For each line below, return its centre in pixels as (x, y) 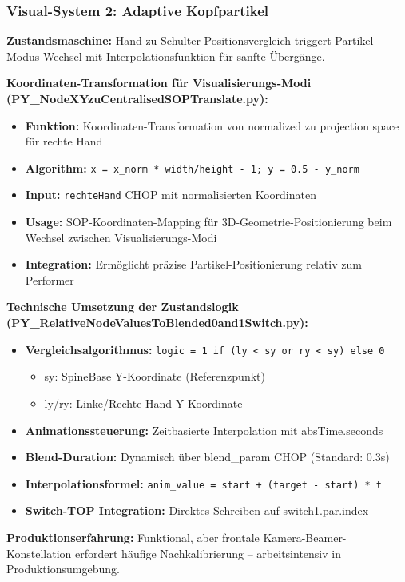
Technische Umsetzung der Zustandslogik (123, 307)
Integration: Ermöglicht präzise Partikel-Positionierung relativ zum (193, 264)
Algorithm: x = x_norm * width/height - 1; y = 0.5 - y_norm (192, 167)
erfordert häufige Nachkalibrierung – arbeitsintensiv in (208, 553)
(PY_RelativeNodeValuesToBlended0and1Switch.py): (157, 323)
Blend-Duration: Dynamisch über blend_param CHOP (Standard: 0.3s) (207, 457)
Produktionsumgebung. (63, 569)
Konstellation (39, 553)
